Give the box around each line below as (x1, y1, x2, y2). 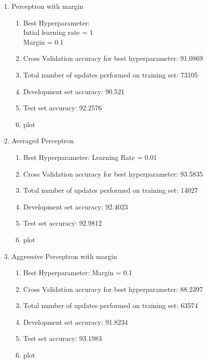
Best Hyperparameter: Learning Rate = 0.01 (23, 152, 157, 162)
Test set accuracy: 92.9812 (23, 218, 102, 228)
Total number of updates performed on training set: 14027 (23, 185, 198, 195)
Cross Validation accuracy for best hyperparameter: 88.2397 (23, 284, 203, 294)
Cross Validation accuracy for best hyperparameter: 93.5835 (23, 168, 203, 179)
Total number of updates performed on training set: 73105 (23, 69, 198, 79)
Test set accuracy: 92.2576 (23, 103, 102, 113)
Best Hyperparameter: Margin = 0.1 (23, 267, 133, 278)
